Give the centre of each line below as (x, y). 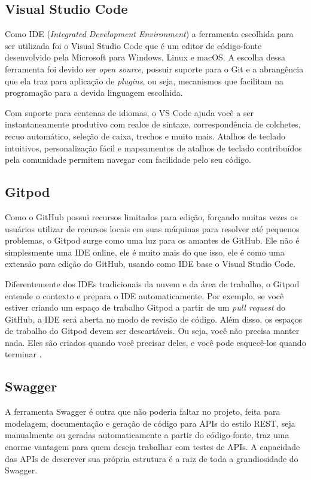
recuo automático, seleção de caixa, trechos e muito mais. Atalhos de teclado (145, 136)
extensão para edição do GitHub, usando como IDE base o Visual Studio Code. (150, 264)
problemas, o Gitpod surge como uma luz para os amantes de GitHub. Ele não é (152, 240)
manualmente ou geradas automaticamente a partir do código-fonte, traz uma (147, 435)
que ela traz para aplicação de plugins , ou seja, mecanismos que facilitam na (144, 80)
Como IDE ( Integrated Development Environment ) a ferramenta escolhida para (149, 34)
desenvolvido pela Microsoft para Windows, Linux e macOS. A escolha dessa (145, 57)
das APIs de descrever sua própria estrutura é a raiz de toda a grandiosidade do (152, 458)
